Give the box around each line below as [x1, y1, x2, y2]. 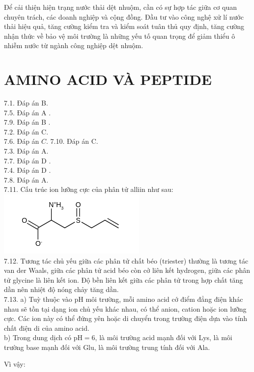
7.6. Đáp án [4, 136, 39, 146]
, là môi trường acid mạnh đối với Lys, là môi [95, 332, 232, 343]
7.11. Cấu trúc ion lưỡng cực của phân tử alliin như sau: [4, 184, 173, 194]
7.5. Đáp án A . [4, 107, 51, 117]
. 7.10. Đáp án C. [46, 136, 98, 146]
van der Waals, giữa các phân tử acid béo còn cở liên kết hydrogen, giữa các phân [4, 265, 251, 275]
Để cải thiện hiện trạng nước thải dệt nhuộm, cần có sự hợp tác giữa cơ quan [4, 2, 237, 12]
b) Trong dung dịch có [4, 332, 71, 343]
